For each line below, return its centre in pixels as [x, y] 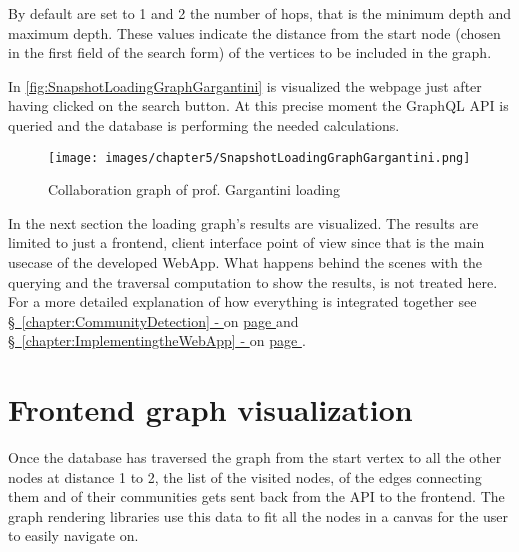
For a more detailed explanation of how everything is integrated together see [242, 301]
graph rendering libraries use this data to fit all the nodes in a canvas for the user [258, 515]
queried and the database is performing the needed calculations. [204, 124]
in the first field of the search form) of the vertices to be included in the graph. [250, 52]
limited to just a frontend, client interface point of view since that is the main [246, 242]
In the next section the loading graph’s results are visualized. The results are [243, 222]
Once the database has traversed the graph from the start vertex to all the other [255, 457]
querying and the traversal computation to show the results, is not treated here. [253, 281]
